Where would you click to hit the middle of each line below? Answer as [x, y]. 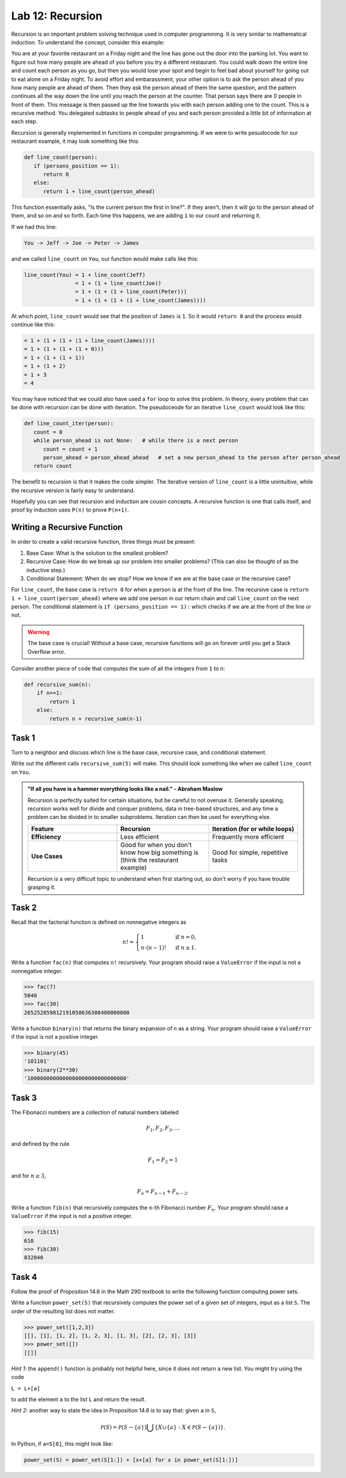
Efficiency [46, 837]
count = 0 [48, 432]
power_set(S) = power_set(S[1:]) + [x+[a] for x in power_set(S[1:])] [131, 1460]
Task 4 [24, 1277]
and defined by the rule [40, 1144]
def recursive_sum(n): [58, 685]
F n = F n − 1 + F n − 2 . [163, 1192]
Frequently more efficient [248, 837]
